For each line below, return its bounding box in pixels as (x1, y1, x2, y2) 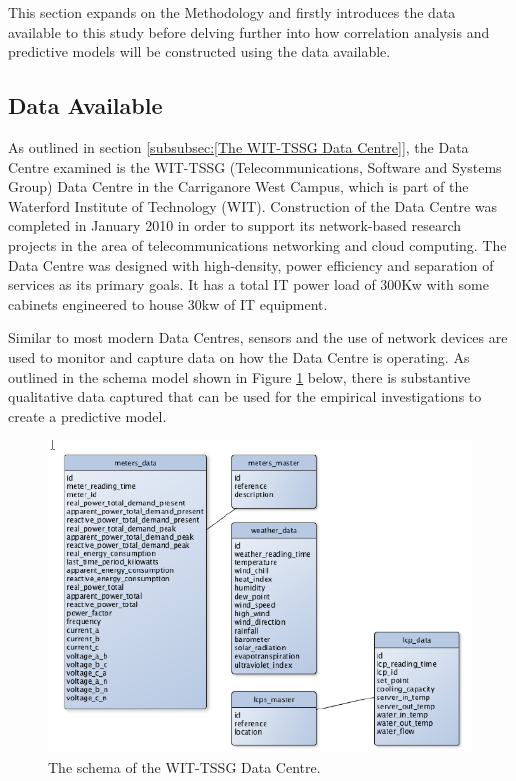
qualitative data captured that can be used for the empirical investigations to (8, 386, 482, 407)
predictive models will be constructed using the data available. (8, 41, 391, 62)
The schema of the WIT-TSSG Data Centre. (48, 756, 321, 777)
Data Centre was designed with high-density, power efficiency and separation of (8, 254, 494, 275)
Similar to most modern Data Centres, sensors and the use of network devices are (8, 327, 508, 348)
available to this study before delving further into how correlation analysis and (8, 21, 490, 42)
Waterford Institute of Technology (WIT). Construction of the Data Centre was (8, 195, 498, 216)
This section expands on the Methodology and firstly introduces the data (8, 2, 456, 22)
